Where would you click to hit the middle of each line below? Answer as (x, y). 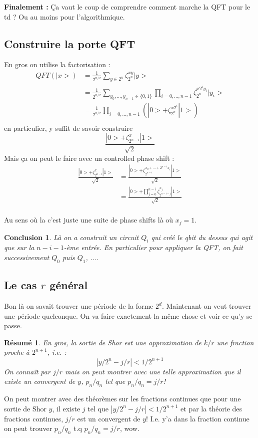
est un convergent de (109, 418)
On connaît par (27, 371)
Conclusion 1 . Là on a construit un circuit (71, 237)
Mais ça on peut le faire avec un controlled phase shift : (89, 158)
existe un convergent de (40, 381)
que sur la (19, 247)
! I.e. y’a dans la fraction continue (198, 418)
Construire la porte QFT (70, 43)
